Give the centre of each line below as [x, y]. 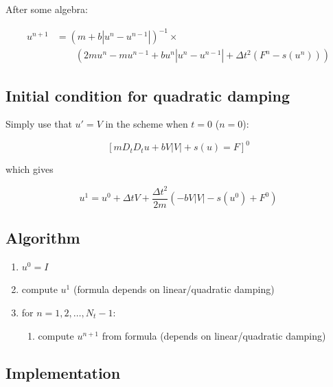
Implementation [63, 372]
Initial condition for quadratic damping [148, 95]
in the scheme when [147, 124]
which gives [30, 169]
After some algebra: [47, 9]
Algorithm [43, 237]
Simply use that [39, 124]
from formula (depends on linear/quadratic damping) [214, 335]
